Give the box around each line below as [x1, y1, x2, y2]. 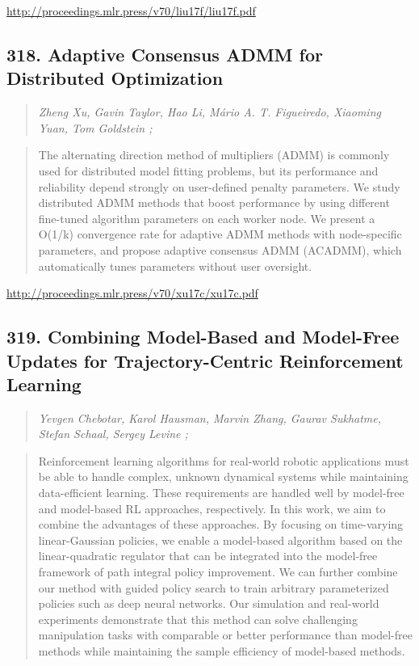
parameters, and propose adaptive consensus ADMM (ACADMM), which [38, 241, 402, 258]
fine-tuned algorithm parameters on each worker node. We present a [38, 209, 375, 226]
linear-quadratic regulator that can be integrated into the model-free [38, 547, 378, 564]
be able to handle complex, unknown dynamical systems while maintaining [38, 468, 409, 485]
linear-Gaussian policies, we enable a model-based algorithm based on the [38, 531, 403, 548]
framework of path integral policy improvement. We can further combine [38, 563, 398, 580]
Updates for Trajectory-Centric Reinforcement [6, 348, 404, 373]
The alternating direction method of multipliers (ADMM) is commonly [38, 146, 390, 163]
